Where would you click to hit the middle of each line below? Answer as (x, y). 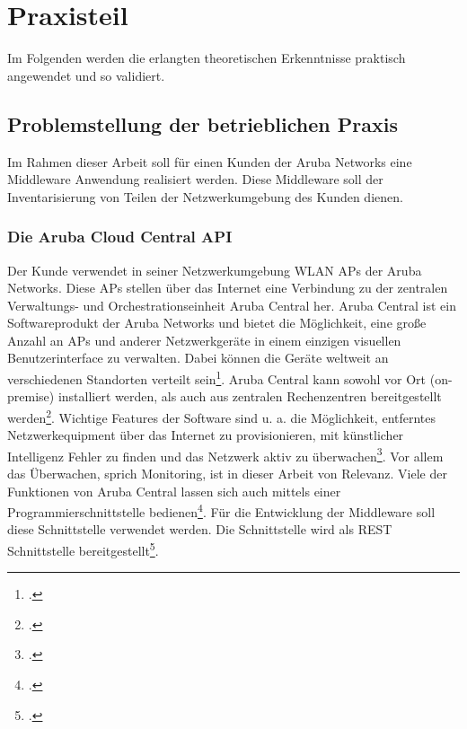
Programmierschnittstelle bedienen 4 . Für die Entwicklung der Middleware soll (221, 510)
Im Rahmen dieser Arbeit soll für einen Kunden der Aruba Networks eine (210, 161)
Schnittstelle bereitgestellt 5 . (83, 549)
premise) (31, 396)
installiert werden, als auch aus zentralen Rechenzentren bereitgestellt (250, 396)
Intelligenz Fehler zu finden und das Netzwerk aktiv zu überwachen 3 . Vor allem (225, 454)
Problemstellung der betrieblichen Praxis (203, 123)
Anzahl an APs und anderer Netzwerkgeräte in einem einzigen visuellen (204, 340)
